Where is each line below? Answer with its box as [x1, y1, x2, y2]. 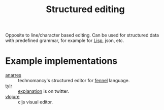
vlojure [5, 94, 20, 100]
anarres [5, 72, 22, 78]
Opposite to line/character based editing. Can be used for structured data [5, 32, 159, 39]
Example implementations [5, 55, 118, 67]
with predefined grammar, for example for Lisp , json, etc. [5, 38, 124, 44]
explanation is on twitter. [18, 88, 70, 94]
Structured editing [45, 4, 125, 15]
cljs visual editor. [18, 99, 53, 105]
